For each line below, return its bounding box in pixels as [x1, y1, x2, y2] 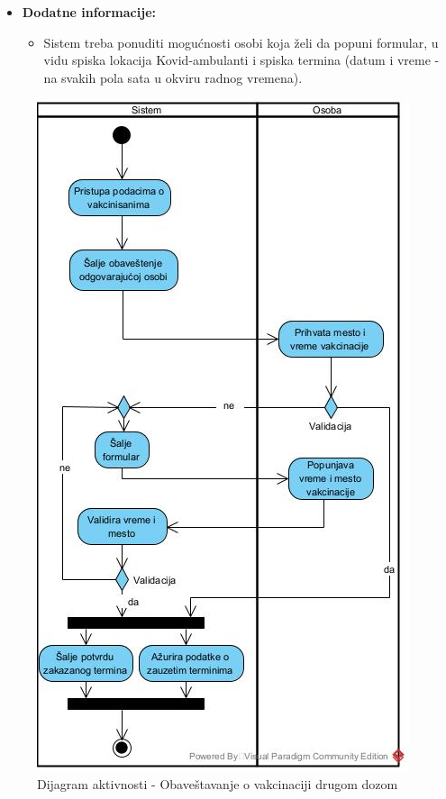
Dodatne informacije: [22, 3, 156, 21]
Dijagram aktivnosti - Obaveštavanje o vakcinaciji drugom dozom [37, 774, 398, 793]
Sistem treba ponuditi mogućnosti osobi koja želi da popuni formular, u [43, 32, 439, 51]
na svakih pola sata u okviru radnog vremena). [43, 68, 303, 86]
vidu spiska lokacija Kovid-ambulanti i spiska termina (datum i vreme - [43, 50, 440, 69]
